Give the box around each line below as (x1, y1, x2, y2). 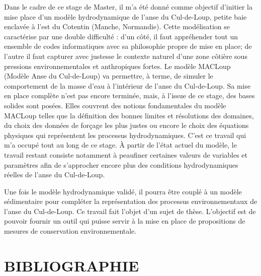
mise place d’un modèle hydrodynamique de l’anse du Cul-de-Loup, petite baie (4, 11, 247, 22)
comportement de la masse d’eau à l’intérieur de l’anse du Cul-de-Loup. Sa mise (4, 80, 251, 91)
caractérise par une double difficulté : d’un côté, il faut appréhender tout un (4, 31, 238, 41)
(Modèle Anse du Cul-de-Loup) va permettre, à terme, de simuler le (4, 71, 213, 81)
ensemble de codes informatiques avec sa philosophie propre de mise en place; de (4, 41, 252, 51)
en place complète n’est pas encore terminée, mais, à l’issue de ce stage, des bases (4, 90, 255, 101)
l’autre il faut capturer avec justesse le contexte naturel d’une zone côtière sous (4, 50, 247, 61)
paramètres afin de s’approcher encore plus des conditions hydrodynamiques (4, 159, 238, 170)
